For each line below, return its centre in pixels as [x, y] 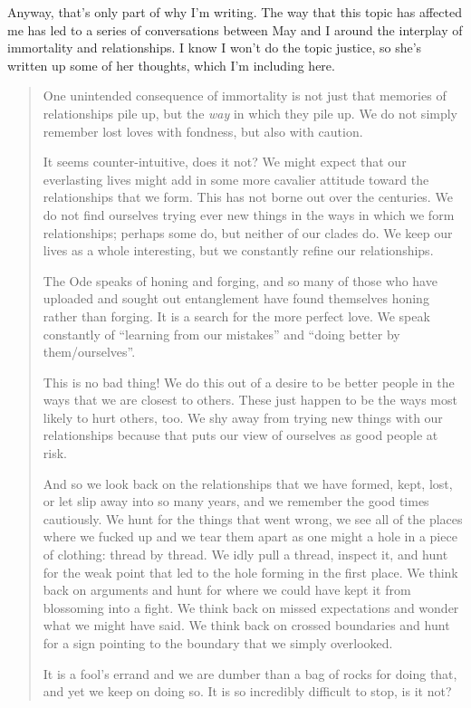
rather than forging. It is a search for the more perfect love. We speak [236, 316]
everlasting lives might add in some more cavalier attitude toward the [236, 179]
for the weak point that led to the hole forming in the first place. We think [250, 572]
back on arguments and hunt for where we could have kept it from [227, 590]
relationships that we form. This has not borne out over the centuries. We [248, 197]
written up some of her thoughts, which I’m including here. [171, 65]
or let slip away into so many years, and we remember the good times [236, 501]
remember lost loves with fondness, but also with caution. [203, 131]
